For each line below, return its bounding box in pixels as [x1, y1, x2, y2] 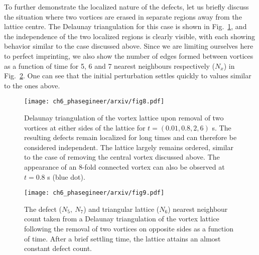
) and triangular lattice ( [83, 203, 160, 214]
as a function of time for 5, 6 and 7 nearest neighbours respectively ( [4, 60, 215, 71]
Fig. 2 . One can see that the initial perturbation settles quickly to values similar [4, 70, 251, 81]
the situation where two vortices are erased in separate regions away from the [4, 11, 242, 22]
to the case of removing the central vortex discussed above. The [24, 152, 220, 162]
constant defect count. [24, 243, 92, 253]
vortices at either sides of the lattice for [24, 122, 146, 133]
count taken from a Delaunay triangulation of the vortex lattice [24, 213, 219, 224]
